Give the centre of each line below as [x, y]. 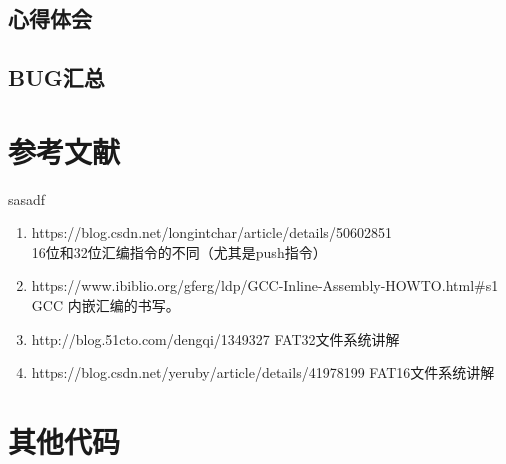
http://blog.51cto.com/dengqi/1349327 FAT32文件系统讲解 [215, 338]
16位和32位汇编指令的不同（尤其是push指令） [179, 251]
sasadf [27, 198]
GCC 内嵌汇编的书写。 [105, 305]
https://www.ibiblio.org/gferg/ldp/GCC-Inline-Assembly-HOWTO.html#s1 [265, 285]
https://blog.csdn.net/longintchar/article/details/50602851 [211, 232]
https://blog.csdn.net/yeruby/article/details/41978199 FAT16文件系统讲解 [263, 372]
